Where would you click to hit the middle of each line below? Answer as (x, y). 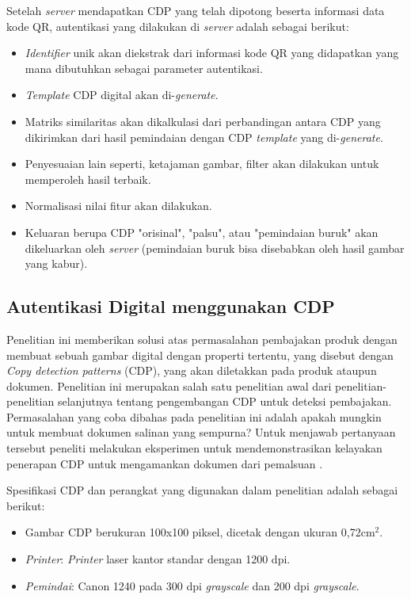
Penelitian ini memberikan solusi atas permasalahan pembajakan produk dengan (202, 339)
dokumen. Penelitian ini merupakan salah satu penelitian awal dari (169, 385)
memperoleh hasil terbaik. (88, 179)
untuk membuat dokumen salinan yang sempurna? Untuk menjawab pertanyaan (201, 432)
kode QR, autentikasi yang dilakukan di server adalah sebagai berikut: (178, 26)
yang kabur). (56, 263)
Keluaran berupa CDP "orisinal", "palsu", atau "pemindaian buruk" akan (202, 232)
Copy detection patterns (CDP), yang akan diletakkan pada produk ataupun (192, 370)
